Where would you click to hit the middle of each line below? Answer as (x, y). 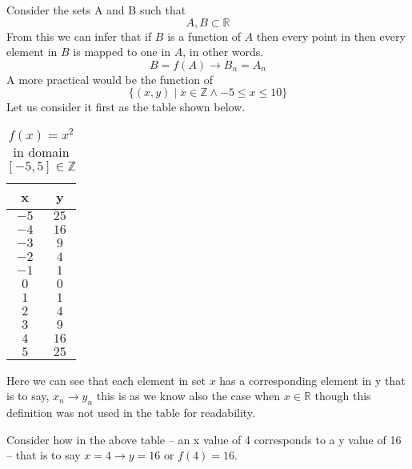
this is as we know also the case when (188, 396)
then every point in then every (331, 36)
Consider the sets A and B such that (96, 10)
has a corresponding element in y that (312, 380)
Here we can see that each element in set (106, 380)
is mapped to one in (122, 52)
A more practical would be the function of (110, 79)
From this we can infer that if (79, 36)
